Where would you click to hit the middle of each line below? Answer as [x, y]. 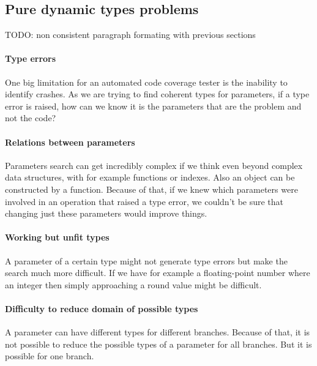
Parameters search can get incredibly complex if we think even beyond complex [154, 165]
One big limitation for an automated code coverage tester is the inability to [146, 82]
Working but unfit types [57, 237]
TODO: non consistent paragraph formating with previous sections [130, 35]
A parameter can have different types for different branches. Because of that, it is [158, 332]
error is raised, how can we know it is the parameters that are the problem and [153, 106]
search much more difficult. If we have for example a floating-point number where [158, 273]
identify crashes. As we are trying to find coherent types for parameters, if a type [157, 94]
